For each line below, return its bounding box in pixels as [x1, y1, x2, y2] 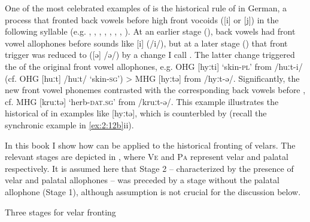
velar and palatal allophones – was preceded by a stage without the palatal [5, 174, 279, 186]
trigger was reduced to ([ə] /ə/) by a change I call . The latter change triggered [5, 48, 295, 61]
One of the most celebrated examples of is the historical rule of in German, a [5, 2, 287, 14]
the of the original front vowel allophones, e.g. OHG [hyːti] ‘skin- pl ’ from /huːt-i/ [5, 60, 303, 72]
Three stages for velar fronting [5, 205, 116, 218]
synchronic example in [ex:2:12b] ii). [5, 118, 134, 131]
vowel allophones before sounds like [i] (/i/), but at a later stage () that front [5, 36, 288, 49]
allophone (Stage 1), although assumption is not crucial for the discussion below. [5, 185, 301, 198]
